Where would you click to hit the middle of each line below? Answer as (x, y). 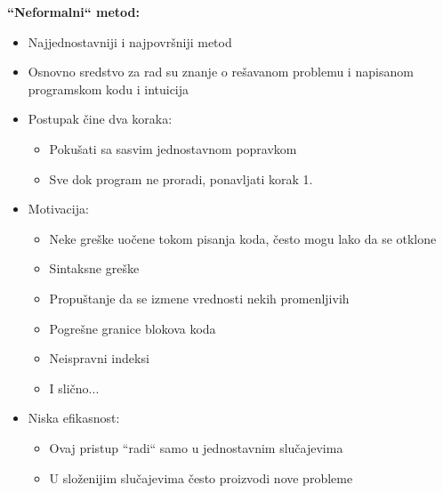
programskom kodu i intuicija (109, 89)
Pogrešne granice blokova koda (133, 328)
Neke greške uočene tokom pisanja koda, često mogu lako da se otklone (243, 238)
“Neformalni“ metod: (74, 12)
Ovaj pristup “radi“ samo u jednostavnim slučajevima (196, 447)
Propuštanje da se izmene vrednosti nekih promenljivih (199, 298)
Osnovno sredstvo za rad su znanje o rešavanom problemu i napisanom (221, 72)
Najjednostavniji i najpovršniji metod (130, 41)
